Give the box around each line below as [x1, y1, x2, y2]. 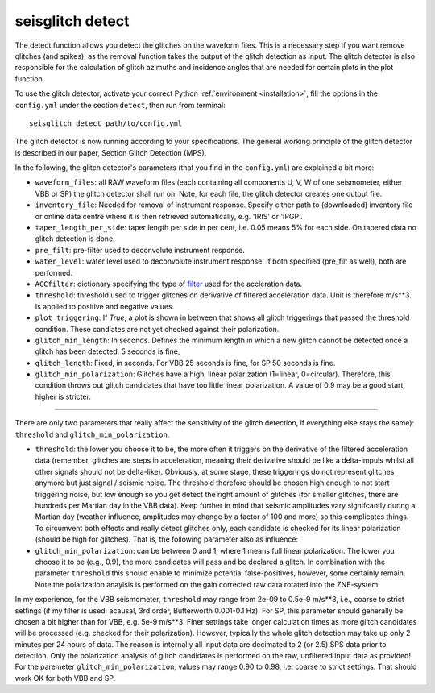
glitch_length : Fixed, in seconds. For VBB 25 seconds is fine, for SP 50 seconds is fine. [35, 358, 336, 367]
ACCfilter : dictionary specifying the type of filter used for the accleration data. [35, 279, 302, 288]
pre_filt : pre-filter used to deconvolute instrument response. [35, 245, 245, 255]
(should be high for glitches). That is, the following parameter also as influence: [35, 534, 298, 544]
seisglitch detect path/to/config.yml [29, 118, 183, 128]
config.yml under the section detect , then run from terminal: [14, 100, 226, 110]
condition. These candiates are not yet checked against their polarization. [35, 324, 280, 334]
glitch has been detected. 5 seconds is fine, [35, 346, 180, 356]
